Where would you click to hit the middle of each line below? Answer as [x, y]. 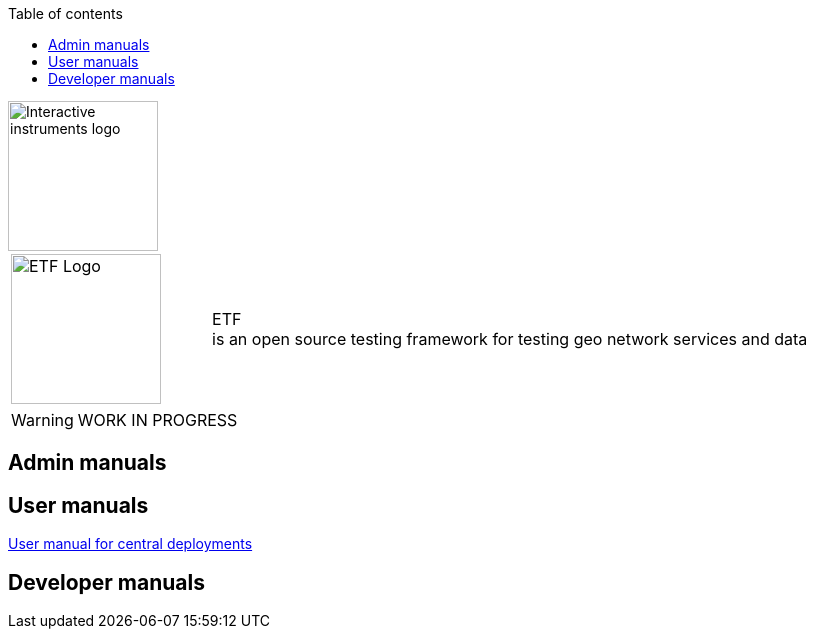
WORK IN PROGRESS [157, 420]
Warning [42, 420]
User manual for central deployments [130, 544]
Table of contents [65, 13]
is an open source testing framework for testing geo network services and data [510, 339]
